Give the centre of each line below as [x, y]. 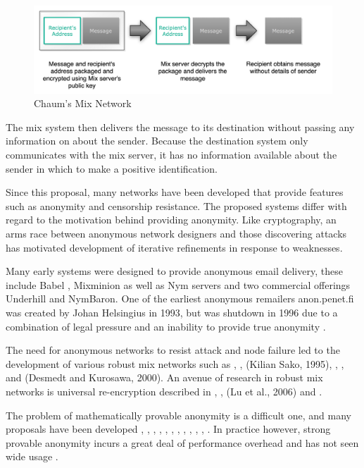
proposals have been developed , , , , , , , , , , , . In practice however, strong [168, 429]
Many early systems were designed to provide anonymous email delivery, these [174, 271]
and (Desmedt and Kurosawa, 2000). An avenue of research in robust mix [164, 377]
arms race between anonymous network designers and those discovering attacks [176, 233]
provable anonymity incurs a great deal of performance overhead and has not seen [182, 442]
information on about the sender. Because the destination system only [157, 141]
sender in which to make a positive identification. [112, 168]
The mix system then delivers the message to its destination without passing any [180, 127]
